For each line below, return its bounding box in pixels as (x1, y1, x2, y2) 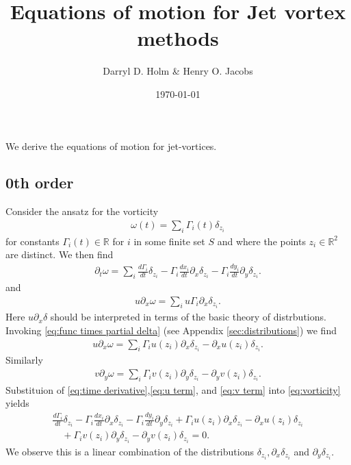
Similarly (5, 353, 43, 367)
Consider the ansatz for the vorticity (5, 204, 159, 218)
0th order (5, 172, 74, 193)
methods (137, 24, 219, 52)
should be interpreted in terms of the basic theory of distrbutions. (50, 310, 326, 324)
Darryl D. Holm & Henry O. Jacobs (103, 64, 253, 78)
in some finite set (133, 234, 205, 248)
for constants (5, 234, 60, 248)
